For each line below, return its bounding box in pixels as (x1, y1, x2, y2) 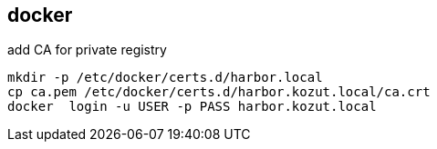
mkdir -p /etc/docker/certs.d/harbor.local (7, 70, 323, 85)
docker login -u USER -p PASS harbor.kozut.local (7, 99, 377, 114)
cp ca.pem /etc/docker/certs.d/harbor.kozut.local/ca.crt (7, 84, 431, 100)
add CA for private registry (7, 42, 167, 58)
